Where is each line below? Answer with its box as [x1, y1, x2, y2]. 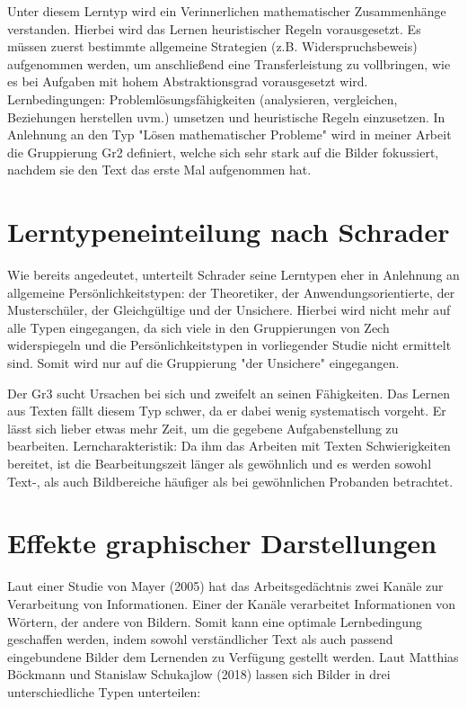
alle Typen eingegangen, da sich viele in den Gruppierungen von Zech [7, 318, 390, 336]
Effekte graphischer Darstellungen [7, 524, 437, 561]
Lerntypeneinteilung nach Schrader [7, 213, 450, 250]
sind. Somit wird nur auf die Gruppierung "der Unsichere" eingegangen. [7, 353, 400, 372]
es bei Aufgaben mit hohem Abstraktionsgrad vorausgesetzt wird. [7, 72, 368, 91]
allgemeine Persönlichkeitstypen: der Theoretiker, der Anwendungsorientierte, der [7, 282, 455, 301]
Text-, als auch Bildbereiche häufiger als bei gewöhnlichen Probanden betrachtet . [7, 471, 454, 490]
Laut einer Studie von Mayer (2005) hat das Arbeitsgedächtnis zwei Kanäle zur [7, 577, 444, 595]
